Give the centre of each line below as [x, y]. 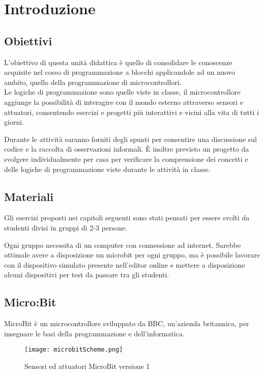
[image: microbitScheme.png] [74, 350]
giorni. [14, 122]
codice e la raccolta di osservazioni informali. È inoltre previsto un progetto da [127, 149]
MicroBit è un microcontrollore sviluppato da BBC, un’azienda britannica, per [127, 323]
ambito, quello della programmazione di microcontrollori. [93, 82]
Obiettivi [28, 40]
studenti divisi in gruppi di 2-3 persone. [66, 227]
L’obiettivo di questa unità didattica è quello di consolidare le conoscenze [118, 62]
